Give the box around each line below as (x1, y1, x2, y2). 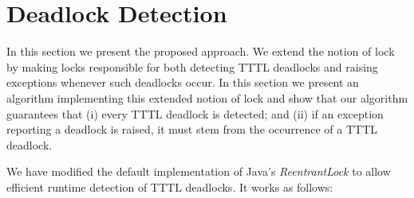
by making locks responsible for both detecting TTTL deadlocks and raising (6, 58, 378, 75)
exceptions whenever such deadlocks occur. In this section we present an (6, 74, 359, 91)
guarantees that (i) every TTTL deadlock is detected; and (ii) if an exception (6, 105, 384, 122)
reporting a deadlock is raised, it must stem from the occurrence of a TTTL (6, 121, 378, 138)
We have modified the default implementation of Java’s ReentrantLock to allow (6, 163, 391, 180)
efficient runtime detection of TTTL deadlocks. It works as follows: (6, 178, 333, 195)
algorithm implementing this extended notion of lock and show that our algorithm (6, 89, 408, 106)
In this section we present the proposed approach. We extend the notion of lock (6, 43, 395, 60)
